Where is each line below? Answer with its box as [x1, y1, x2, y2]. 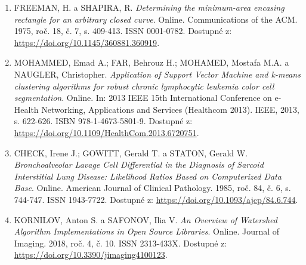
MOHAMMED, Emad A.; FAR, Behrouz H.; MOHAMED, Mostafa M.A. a [14, 56, 289, 69]
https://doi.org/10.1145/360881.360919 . [14, 36, 160, 48]
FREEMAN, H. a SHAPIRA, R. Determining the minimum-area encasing [14, 1, 285, 13]
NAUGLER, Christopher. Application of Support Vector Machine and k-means [14, 67, 301, 80]
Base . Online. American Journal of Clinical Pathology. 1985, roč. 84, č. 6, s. [14, 181, 291, 194]
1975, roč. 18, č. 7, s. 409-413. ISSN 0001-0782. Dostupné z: [14, 24, 232, 37]
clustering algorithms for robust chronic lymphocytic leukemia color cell [14, 79, 274, 92]
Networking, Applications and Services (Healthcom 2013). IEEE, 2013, [41, 103, 299, 115]
